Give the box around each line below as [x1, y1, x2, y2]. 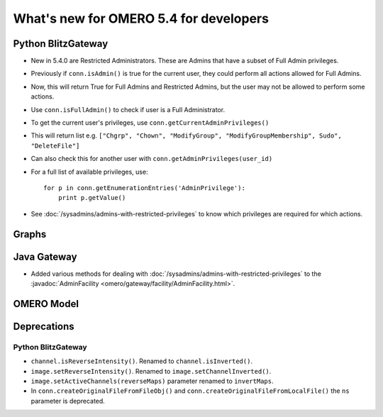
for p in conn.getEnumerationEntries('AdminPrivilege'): [43, 184, 246, 191]
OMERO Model [13, 298, 79, 310]
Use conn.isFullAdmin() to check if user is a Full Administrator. [30, 105, 226, 113]
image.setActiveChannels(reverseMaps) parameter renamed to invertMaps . [30, 377, 274, 386]
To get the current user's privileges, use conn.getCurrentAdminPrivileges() [30, 118, 270, 127]
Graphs [13, 228, 47, 240]
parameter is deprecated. [30, 396, 106, 405]
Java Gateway [13, 250, 77, 262]
